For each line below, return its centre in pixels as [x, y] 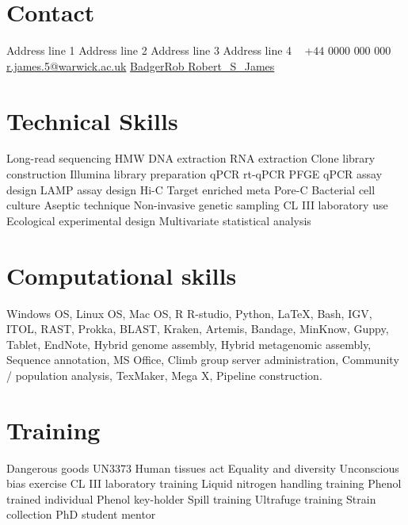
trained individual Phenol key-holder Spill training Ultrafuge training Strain [191, 498]
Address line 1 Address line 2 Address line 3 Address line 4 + [160, 50]
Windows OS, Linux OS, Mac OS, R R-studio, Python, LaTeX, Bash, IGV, [189, 313]
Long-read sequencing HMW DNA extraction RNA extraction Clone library [191, 158]
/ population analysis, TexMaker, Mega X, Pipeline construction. [164, 375]
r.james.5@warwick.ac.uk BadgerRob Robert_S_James [141, 65]
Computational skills [122, 275]
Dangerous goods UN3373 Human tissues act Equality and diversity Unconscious [203, 468]
